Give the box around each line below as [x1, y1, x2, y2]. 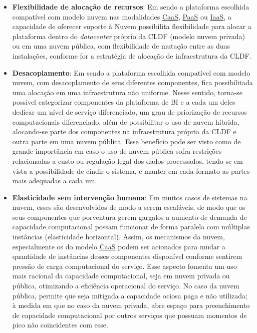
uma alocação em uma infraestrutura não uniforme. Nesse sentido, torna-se [12, 87, 242, 97]
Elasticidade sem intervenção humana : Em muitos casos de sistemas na [12, 192, 247, 202]
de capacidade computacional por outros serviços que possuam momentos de [12, 309, 247, 320]
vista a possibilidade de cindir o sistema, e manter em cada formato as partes [12, 165, 250, 176]
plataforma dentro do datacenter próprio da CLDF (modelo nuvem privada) [12, 31, 245, 41]
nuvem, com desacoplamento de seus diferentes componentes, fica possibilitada [12, 77, 253, 88]
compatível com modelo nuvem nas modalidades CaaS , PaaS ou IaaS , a [12, 11, 231, 22]
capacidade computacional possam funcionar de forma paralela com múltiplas [12, 221, 250, 232]
